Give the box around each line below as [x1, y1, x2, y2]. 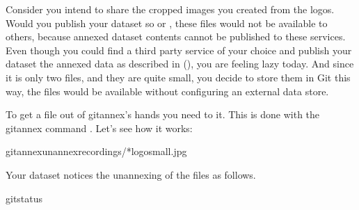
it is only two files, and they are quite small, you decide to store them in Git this [6, 70, 351, 84]
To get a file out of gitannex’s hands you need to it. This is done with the [6, 107, 320, 122]
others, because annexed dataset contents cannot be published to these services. [6, 29, 346, 44]
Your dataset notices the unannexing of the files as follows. [6, 167, 256, 181]
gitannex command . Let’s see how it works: [6, 120, 193, 135]
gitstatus [6, 191, 43, 205]
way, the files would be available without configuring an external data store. [6, 83, 329, 98]
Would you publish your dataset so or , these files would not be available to [6, 15, 328, 30]
